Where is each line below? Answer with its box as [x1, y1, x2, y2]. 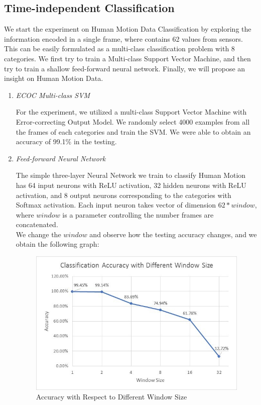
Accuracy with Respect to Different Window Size [36, 391, 187, 402]
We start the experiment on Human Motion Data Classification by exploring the [4, 24, 251, 34]
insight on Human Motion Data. [4, 73, 103, 83]
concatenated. [16, 219, 58, 230]
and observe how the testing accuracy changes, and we [89, 229, 257, 239]
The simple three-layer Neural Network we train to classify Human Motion [16, 170, 246, 180]
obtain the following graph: [16, 239, 99, 249]
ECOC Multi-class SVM [16, 89, 90, 100]
